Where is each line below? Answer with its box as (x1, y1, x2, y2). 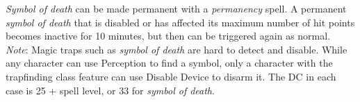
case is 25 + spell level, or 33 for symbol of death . (6, 83, 215, 97)
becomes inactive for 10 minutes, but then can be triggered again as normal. (6, 28, 331, 43)
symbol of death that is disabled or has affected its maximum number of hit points (6, 15, 355, 29)
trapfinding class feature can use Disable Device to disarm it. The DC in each (6, 69, 336, 83)
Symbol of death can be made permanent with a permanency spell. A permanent (6, 1, 347, 15)
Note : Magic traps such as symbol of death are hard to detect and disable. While (6, 42, 347, 56)
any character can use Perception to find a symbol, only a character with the (6, 56, 333, 70)
